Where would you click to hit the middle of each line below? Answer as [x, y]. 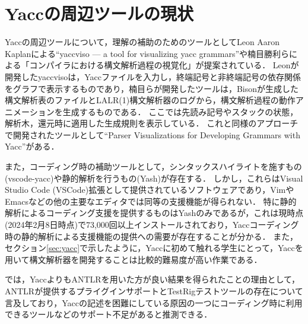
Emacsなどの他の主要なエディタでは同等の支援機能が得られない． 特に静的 [151, 201]
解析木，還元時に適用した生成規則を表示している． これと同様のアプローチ [152, 123]
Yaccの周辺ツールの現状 [99, 13]
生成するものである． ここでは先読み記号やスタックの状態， [180, 111]
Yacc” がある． [32, 146]
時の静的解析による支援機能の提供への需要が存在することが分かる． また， [151, 236]
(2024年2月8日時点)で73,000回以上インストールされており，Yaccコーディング [152, 225]
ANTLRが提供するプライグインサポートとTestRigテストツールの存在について [154, 291]
